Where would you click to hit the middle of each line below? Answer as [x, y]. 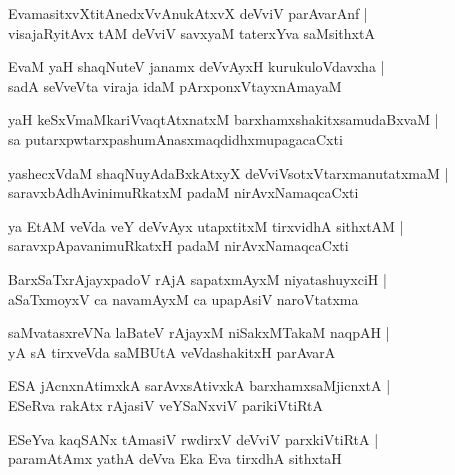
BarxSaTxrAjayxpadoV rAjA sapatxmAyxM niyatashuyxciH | [197, 278]
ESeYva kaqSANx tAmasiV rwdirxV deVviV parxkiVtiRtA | [193, 438]
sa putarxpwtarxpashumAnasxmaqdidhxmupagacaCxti [175, 138]
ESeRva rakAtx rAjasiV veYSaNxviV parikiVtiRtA [166, 404]
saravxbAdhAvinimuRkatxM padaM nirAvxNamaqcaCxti [183, 192]
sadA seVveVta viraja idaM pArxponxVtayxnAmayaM [175, 85]
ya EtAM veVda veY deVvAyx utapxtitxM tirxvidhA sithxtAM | [206, 225]
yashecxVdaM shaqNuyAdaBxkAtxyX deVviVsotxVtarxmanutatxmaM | [228, 172]
